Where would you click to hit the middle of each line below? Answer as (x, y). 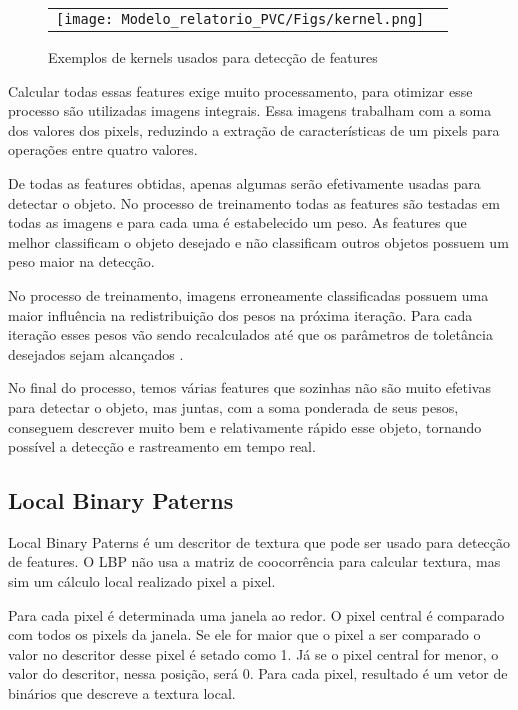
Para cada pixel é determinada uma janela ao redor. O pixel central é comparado (256, 614)
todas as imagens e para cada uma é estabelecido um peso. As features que (237, 222)
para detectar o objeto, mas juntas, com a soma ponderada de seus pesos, (233, 406)
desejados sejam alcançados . (96, 353)
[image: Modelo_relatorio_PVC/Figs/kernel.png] (240, 19)
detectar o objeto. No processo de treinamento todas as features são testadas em (254, 202)
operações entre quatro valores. (103, 149)
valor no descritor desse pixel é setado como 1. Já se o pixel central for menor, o (253, 653)
